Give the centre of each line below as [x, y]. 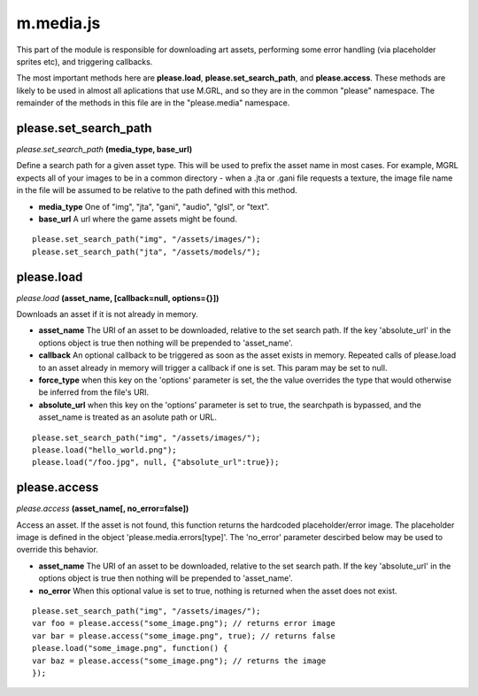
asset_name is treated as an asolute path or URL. [127, 417]
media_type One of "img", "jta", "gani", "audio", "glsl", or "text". [154, 206]
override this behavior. [58, 550]
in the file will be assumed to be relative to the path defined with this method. [157, 190]
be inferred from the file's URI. [94, 392]
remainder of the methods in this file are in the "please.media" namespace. [153, 103]
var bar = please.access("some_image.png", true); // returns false [184, 636]
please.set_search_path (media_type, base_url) [104, 150]
